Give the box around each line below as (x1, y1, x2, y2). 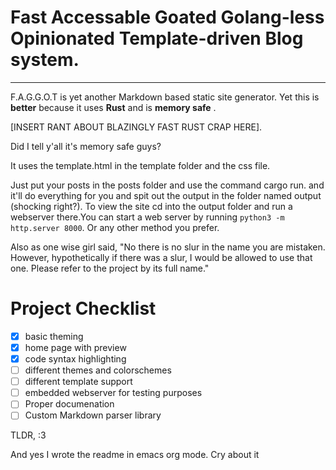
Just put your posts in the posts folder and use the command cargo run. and (10, 179, 325, 191)
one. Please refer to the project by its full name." (10, 262, 210, 274)
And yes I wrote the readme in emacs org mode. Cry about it (10, 449, 260, 461)
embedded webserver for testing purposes (24, 387, 203, 399)
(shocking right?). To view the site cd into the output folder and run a (10, 200, 293, 212)
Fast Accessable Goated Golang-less (10, 6, 325, 29)
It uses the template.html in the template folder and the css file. (10, 159, 271, 171)
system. (10, 49, 80, 71)
